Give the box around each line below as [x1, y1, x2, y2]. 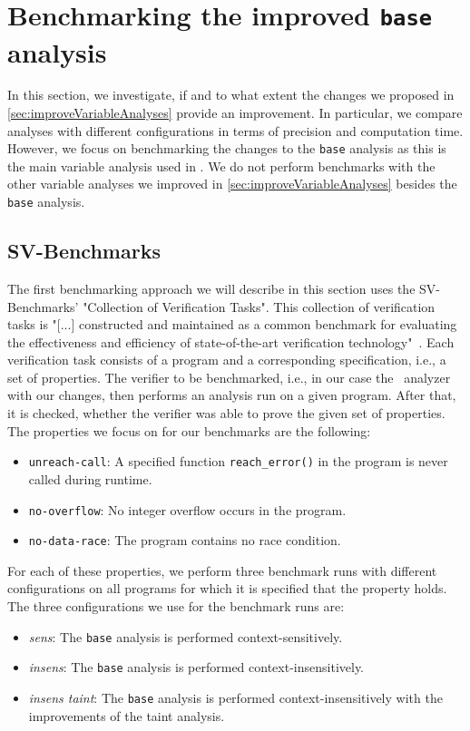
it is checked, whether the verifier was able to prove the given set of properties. [7, 404, 446, 423]
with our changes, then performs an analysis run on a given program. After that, [7, 385, 456, 404]
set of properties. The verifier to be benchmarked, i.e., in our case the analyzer [7, 367, 451, 386]
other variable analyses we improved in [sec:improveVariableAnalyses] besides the [7, 174, 457, 193]
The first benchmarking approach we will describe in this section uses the [7, 278, 416, 297]
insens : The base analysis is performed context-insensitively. [28, 658, 365, 677]
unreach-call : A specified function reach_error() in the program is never [28, 452, 448, 471]
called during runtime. [28, 469, 152, 488]
